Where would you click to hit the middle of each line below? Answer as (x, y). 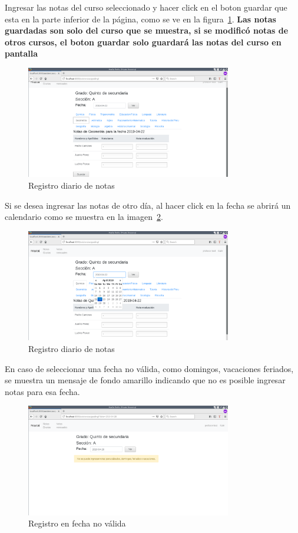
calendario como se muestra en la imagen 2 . (84, 217)
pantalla (21, 53)
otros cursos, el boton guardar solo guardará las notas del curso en (143, 42)
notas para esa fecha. (42, 391)
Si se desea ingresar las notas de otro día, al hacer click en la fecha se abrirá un (148, 205)
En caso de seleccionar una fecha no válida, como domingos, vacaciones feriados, (149, 368)
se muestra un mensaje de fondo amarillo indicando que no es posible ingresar (145, 380)
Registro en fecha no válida (77, 523)
